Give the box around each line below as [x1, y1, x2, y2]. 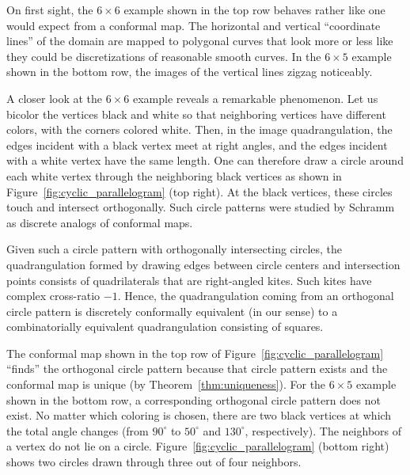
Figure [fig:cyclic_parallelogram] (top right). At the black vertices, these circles [6, 183, 393, 199]
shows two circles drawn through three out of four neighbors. [6, 454, 302, 470]
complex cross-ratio [6, 287, 101, 304]
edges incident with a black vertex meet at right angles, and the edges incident [6, 136, 388, 153]
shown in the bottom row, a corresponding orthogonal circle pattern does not [6, 391, 381, 408]
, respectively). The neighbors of [245, 422, 402, 439]
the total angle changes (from [6, 422, 149, 439]
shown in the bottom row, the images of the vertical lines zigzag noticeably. [6, 63, 373, 80]
